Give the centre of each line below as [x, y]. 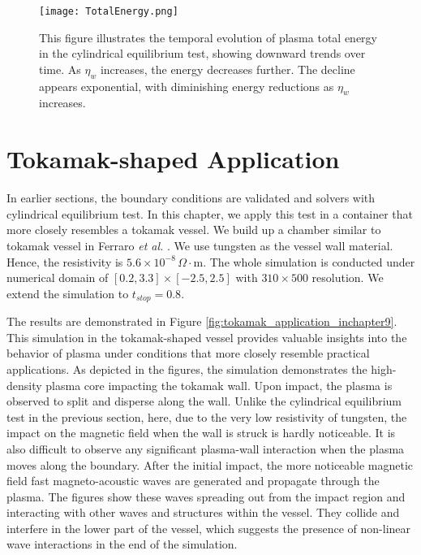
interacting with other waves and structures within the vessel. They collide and [203, 512]
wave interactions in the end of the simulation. [122, 544]
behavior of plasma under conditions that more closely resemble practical [188, 353]
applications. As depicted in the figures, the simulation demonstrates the [187, 369]
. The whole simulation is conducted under [309, 261]
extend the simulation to [68, 293]
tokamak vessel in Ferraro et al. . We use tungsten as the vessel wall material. [200, 245]
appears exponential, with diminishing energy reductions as [187, 86]
